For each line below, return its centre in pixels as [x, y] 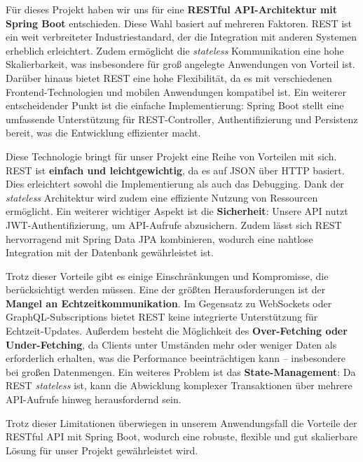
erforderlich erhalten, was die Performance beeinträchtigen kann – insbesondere [176, 358]
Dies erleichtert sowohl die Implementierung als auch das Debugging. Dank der [175, 184]
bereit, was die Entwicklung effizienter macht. [103, 133]
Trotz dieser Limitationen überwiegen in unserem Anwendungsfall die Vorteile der [181, 422]
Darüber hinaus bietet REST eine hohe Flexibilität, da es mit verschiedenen [169, 77]
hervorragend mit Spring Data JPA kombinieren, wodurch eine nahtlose [159, 238]
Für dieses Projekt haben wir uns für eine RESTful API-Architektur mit [172, 9]
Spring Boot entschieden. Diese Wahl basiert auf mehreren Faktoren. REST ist [179, 23]
